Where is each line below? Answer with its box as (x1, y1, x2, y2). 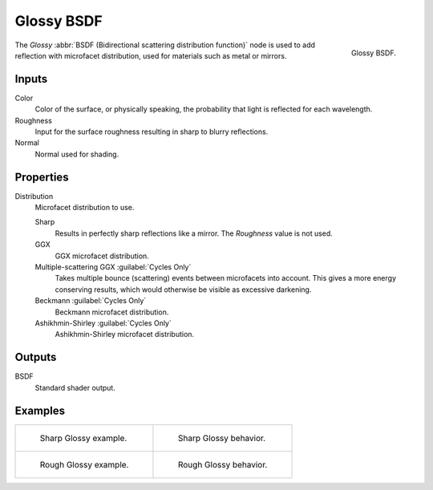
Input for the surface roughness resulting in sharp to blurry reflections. (34, 127, 269, 136)
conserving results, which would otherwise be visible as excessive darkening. (55, 285, 312, 294)
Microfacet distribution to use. (34, 203, 135, 213)
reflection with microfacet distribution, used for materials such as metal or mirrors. (14, 51, 287, 60)
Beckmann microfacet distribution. (55, 307, 169, 317)
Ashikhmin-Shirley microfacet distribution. (55, 330, 195, 339)
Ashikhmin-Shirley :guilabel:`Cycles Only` (34, 318, 172, 328)
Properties (14, 170, 69, 184)
